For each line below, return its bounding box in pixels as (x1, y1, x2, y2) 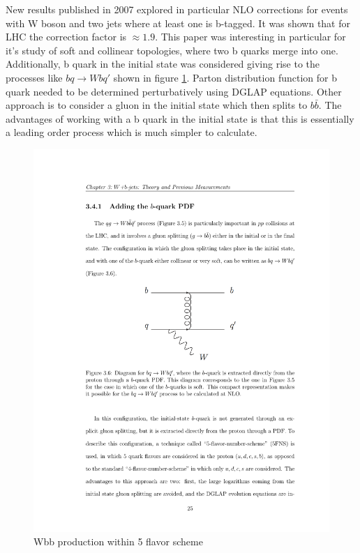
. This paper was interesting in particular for (155, 29, 346, 44)
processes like (6, 70, 63, 84)
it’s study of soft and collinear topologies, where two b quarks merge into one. (6, 43, 338, 57)
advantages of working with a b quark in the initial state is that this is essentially (6, 111, 354, 126)
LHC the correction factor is (6, 29, 127, 44)
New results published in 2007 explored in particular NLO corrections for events (6, 2, 348, 16)
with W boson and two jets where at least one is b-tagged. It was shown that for (6, 15, 350, 30)
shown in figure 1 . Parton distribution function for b (113, 70, 337, 84)
